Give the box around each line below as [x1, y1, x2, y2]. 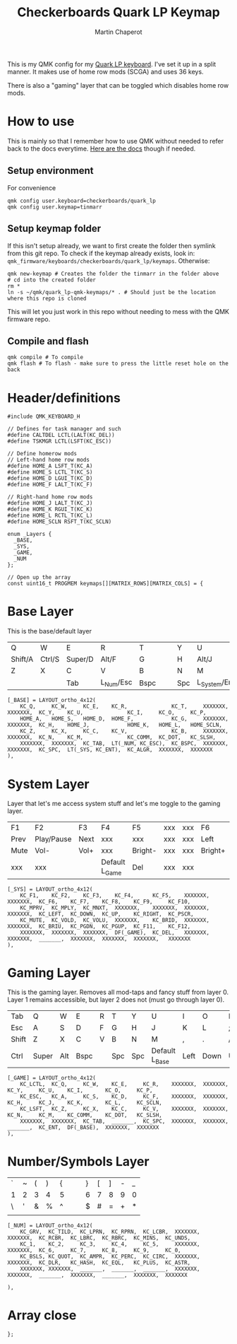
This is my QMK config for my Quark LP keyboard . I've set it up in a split [7, 59, 217, 68]
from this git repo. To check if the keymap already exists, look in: [7, 249, 195, 257]
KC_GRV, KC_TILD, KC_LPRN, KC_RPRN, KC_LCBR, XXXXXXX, [20, 1228, 200, 1235]
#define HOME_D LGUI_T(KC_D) [7, 475, 93, 482]
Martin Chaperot [95, 28, 142, 36]
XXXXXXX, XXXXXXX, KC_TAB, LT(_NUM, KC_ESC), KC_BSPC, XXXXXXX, [20, 740, 229, 747]
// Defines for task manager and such [7, 426, 121, 433]
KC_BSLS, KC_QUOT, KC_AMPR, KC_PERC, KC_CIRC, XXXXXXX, [20, 1253, 200, 1260]
